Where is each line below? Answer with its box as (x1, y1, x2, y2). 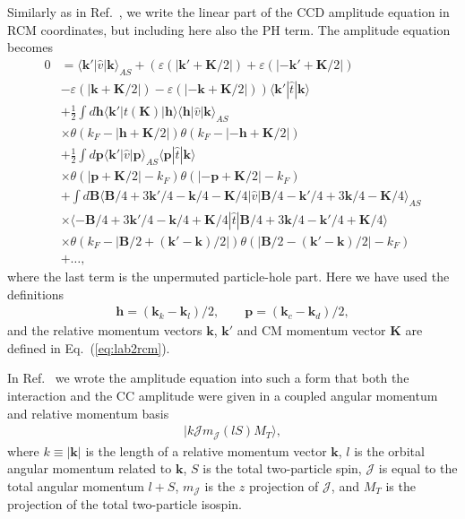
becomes (7, 38, 54, 56)
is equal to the (378, 459, 458, 478)
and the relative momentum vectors (7, 321, 202, 340)
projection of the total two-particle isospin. (7, 495, 242, 514)
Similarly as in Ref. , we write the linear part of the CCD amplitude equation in (7, 3, 450, 21)
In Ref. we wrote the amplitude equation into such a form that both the (7, 368, 409, 387)
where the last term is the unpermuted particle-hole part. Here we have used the (7, 267, 450, 285)
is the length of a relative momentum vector (85, 441, 327, 460)
